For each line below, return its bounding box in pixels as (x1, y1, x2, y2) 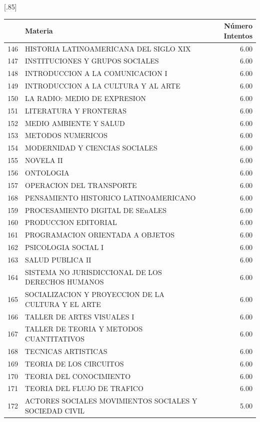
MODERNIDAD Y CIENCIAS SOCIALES (25, 142, 157, 153)
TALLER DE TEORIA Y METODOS (25, 323, 143, 334)
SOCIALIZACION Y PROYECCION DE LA (25, 289, 164, 299)
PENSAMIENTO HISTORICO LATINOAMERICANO (25, 192, 196, 202)
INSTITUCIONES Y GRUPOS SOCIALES (25, 55, 159, 66)
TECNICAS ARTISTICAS (25, 345, 107, 356)
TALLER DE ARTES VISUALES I (25, 311, 134, 321)
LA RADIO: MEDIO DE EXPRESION (25, 92, 146, 103)
